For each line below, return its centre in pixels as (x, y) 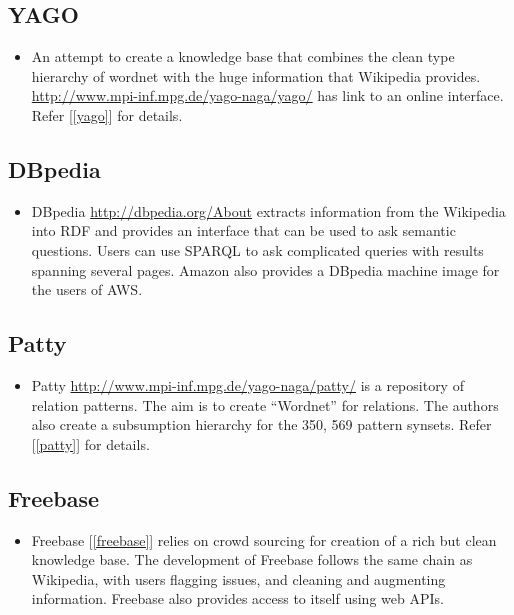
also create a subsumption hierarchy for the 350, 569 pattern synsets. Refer (261, 424)
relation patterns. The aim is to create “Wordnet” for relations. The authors (265, 404)
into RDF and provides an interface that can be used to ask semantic (243, 230)
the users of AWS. (87, 289)
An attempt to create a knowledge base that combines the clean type (243, 56)
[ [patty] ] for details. (90, 443)
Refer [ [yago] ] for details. (107, 114)
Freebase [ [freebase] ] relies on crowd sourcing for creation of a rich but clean (264, 539)
